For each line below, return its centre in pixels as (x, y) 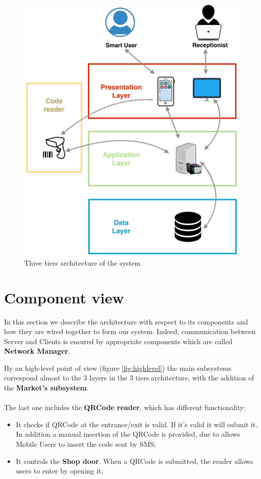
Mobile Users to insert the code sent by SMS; (86, 444)
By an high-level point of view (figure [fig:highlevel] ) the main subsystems (118, 368)
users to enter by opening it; (59, 471)
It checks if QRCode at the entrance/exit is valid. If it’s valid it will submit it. (137, 424)
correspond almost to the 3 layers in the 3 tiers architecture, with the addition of (129, 378)
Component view (64, 297)
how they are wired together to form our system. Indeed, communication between (130, 331)
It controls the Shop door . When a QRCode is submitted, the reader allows (135, 461)
